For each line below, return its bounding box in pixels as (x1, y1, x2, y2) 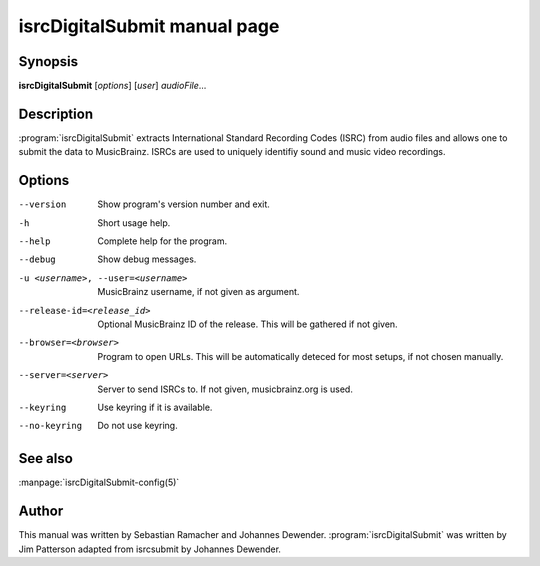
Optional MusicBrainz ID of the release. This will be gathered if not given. (97, 318, 399, 330)
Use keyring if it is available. (97, 401, 213, 413)
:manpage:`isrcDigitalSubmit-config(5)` (18, 476, 180, 489)
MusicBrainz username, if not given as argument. (97, 286, 300, 298)
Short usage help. (97, 216, 171, 229)
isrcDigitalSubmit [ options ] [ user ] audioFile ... (18, 80, 207, 92)
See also (18, 450, 74, 467)
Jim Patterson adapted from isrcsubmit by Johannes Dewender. (18, 543, 282, 555)
